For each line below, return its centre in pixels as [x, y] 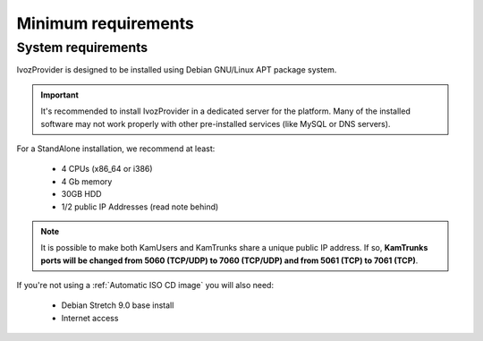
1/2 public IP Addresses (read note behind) [140, 207]
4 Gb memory [87, 181]
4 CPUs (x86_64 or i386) [107, 169]
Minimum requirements [105, 23]
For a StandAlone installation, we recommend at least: [116, 149]
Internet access [90, 318]
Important [60, 95]
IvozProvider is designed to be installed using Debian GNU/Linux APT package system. [177, 70]
